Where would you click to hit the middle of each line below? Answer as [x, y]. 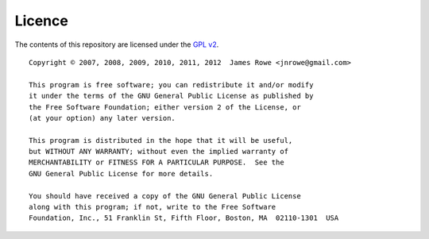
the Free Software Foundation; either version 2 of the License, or [165, 107]
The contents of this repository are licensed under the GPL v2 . [117, 44]
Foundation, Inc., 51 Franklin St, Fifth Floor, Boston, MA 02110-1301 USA [184, 218]
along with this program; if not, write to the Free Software [153, 207]
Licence [42, 21]
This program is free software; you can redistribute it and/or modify [171, 85]
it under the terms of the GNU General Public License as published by [171, 96]
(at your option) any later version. [102, 118]
